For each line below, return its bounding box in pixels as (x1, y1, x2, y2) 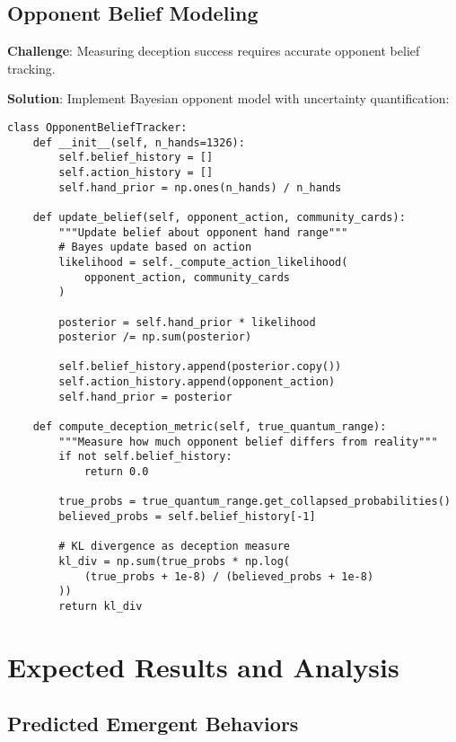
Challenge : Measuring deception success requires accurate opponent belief (7, 41, 420, 60)
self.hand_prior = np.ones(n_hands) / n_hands (58, 181, 342, 194)
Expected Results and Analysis (7, 648, 399, 685)
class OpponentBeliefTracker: (7, 120, 188, 134)
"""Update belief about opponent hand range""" (58, 225, 348, 239)
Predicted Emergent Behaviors (7, 710, 299, 738)
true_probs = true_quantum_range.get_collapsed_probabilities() (58, 495, 451, 508)
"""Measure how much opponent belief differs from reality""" (58, 435, 438, 448)
